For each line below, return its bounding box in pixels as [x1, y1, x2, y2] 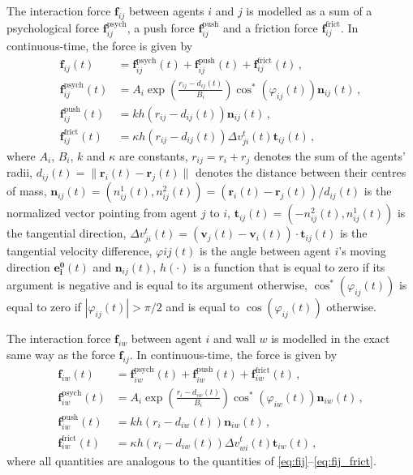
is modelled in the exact [271, 330, 390, 347]
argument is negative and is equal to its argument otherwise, [6, 276, 308, 293]
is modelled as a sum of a [246, 2, 372, 19]
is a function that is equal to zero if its [193, 258, 385, 275]
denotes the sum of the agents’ [253, 147, 406, 164]
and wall [213, 330, 256, 347]
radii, [6, 164, 32, 181]
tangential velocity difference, [6, 242, 153, 259]
